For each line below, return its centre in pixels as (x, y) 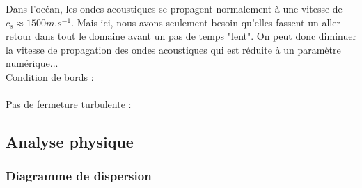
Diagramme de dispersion (79, 176)
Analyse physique (70, 142)
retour (19, 36)
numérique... (32, 63)
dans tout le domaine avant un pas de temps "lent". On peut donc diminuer (196, 36)
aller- (333, 22)
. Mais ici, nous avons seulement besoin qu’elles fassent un (195, 22)
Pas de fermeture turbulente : (69, 104)
